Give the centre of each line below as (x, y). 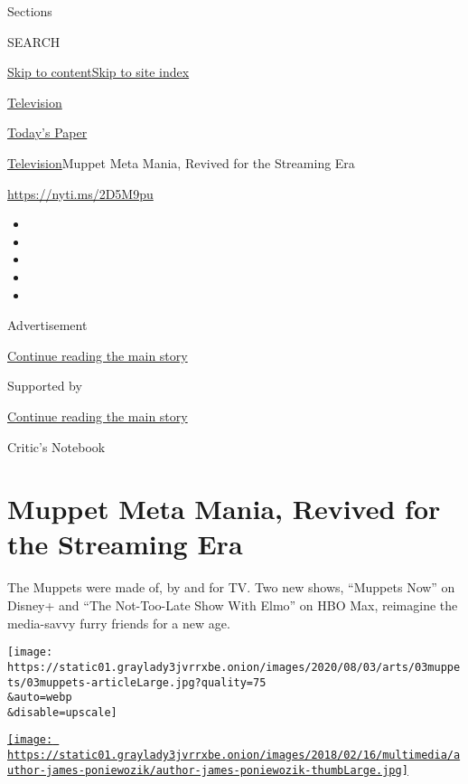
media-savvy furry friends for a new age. (119, 623)
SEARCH (34, 41)
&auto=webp (40, 698)
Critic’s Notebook (56, 446)
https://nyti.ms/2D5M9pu (80, 193)
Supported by (45, 386)
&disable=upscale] (62, 712)
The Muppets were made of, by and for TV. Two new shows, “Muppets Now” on (231, 587)
